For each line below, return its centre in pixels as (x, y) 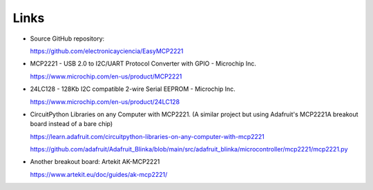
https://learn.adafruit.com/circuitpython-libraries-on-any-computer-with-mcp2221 (147, 136)
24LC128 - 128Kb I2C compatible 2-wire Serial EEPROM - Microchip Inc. (133, 89)
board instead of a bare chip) (71, 124)
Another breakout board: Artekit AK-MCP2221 (95, 162)
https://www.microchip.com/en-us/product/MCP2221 (106, 76)
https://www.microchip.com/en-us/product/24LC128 (105, 102)
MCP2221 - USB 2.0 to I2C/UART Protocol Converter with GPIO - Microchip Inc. (143, 64)
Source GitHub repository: (67, 39)
